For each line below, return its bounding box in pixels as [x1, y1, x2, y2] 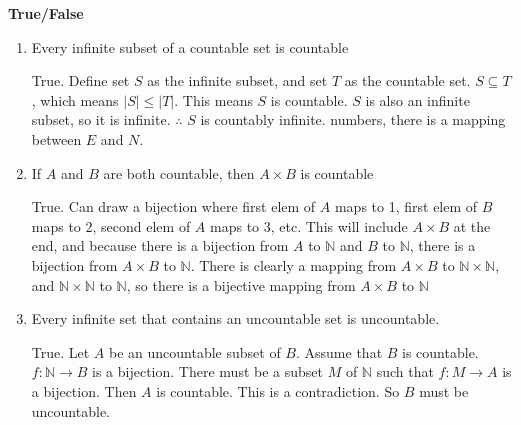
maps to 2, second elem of [31, 215, 191, 236]
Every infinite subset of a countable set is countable [31, 36, 349, 57]
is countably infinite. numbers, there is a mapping [200, 109, 506, 130]
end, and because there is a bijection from [31, 235, 289, 256]
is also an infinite [365, 89, 470, 110]
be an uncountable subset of [109, 341, 281, 362]
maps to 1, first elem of [334, 196, 478, 217]
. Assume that [296, 341, 383, 362]
